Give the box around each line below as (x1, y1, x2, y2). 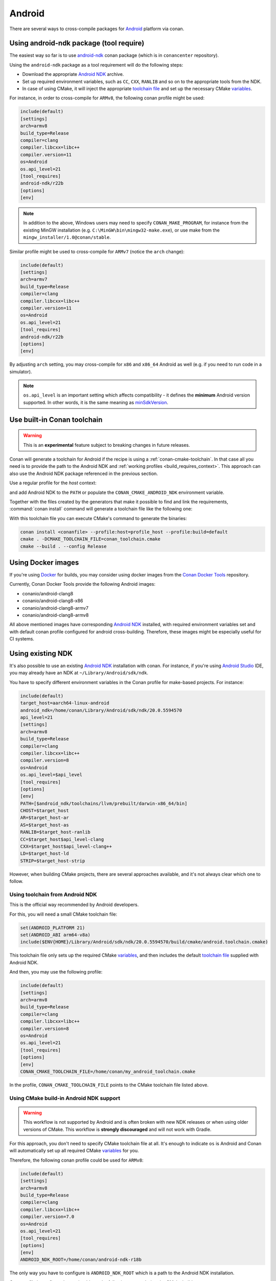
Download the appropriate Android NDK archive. (22, 71, 124, 77)
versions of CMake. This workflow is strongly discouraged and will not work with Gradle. (23, 1126, 212, 1132)
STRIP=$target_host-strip (20, 858, 85, 863)
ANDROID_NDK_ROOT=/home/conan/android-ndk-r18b (20, 1257, 142, 1263)
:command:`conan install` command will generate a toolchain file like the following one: (9, 506, 193, 512)
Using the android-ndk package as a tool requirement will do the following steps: (9, 61, 183, 68)
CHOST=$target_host (20, 808, 69, 814)
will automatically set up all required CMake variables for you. (9, 1148, 139, 1154)
